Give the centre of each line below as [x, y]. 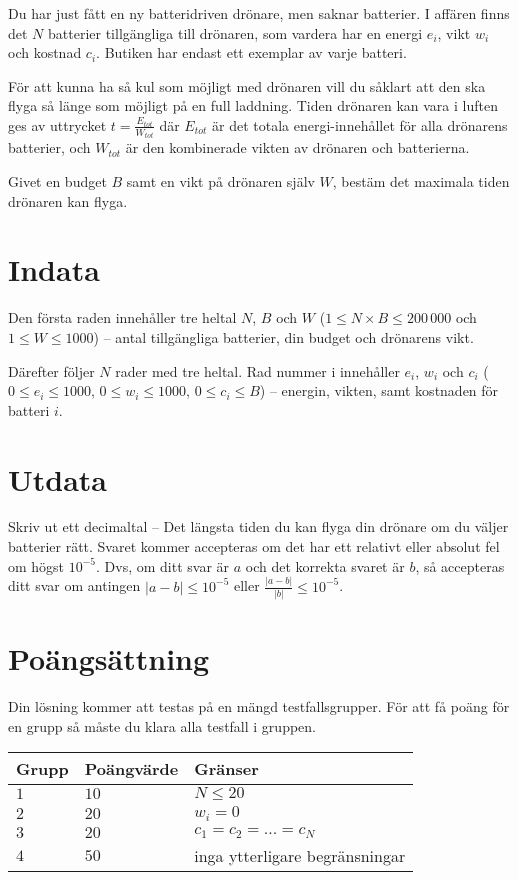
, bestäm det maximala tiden [421, 181]
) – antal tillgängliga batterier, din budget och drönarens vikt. [283, 336]
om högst [36, 565]
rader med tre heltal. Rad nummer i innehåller [257, 370]
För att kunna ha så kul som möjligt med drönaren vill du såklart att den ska [247, 85]
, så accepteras [460, 565]
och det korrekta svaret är [325, 565]
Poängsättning [109, 658]
